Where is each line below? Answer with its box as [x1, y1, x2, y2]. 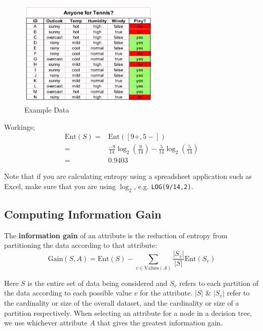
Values [144, 265, 159, 271]
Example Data [24, 104, 69, 115]
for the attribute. [139, 287, 193, 298]
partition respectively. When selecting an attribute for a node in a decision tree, [4, 307, 252, 318]
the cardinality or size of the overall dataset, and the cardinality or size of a [4, 298, 239, 308]
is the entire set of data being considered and [27, 277, 168, 288]
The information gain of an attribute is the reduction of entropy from [4, 230, 228, 240]
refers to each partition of [179, 277, 258, 288]
